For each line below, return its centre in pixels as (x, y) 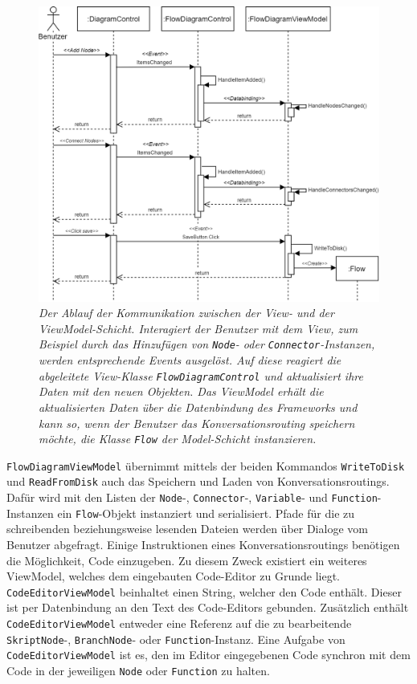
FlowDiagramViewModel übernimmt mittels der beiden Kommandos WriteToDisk (206, 465)
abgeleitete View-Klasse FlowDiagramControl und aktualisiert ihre (201, 375)
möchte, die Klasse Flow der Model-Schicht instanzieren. (178, 439)
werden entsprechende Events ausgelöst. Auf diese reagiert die (190, 360)
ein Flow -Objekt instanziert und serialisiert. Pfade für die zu (206, 513)
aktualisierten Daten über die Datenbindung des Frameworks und (198, 407)
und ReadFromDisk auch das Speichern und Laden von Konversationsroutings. (198, 481)
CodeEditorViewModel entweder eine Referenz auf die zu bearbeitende (179, 623)
